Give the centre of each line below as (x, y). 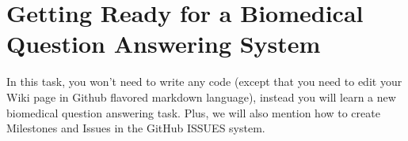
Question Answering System (164, 44)
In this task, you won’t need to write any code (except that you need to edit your (204, 82)
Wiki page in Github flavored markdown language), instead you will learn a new (201, 96)
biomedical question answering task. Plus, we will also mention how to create (193, 112)
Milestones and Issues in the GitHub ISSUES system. (136, 128)
